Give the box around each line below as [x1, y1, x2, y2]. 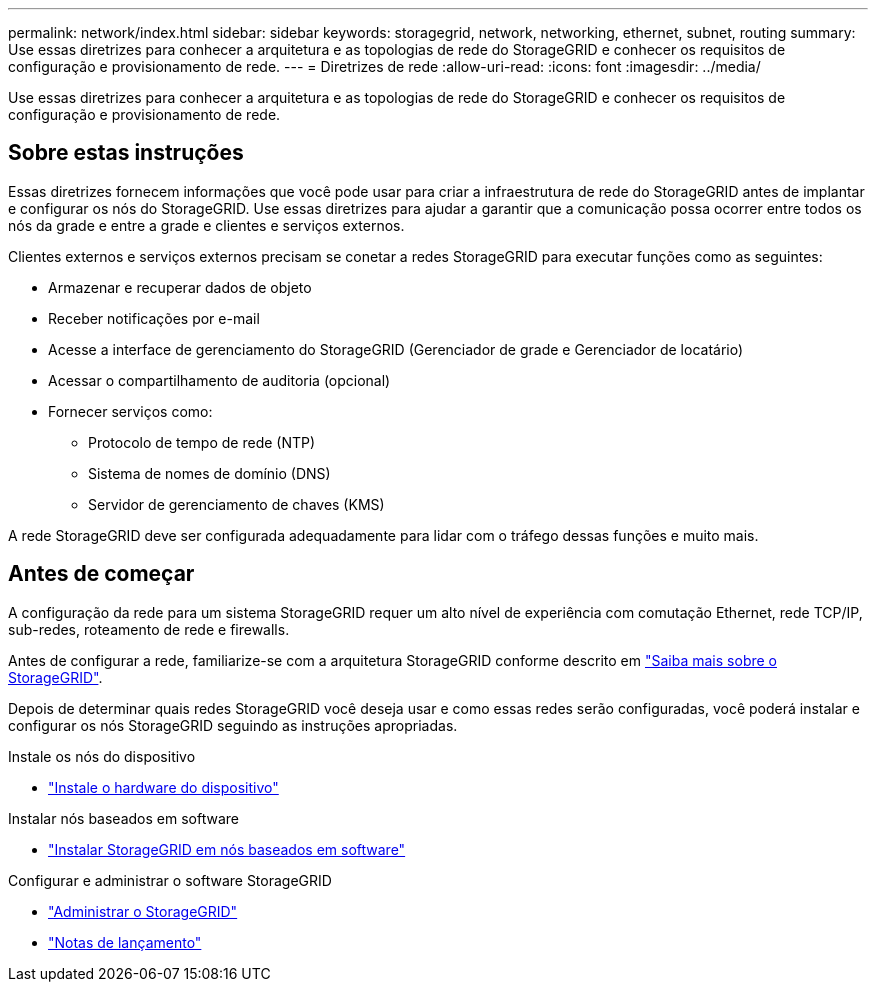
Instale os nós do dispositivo [8, 747, 196, 765]
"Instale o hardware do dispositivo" [48, 778, 279, 796]
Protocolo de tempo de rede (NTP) [88, 433, 316, 451]
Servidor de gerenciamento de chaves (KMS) [88, 495, 385, 513]
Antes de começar [8, 561, 195, 587]
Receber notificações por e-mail [48, 309, 260, 327]
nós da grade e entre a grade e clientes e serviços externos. [8, 216, 405, 234]
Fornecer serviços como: [48, 402, 213, 420]
